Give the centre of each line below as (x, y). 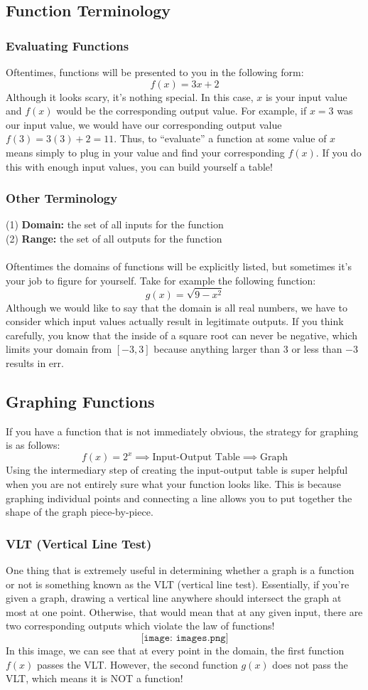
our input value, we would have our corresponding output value (144, 124)
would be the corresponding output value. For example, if (182, 111)
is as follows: (33, 445)
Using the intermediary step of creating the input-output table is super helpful (177, 470)
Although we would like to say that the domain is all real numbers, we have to (177, 307)
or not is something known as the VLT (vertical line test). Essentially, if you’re (178, 584)
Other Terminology (62, 198)
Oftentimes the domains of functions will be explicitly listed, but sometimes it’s (179, 266)
